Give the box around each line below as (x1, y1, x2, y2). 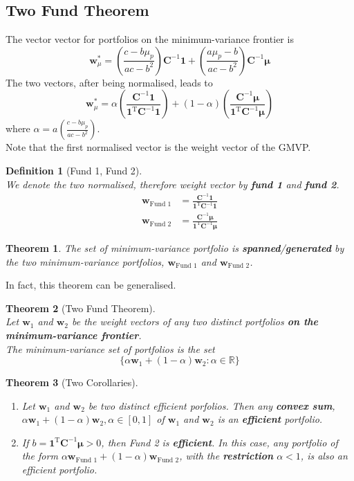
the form (21, 448, 58, 463)
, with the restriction (179, 448, 274, 463)
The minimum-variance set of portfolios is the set (6, 341, 215, 356)
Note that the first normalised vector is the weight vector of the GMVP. (6, 140, 311, 154)
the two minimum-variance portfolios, (6, 254, 165, 269)
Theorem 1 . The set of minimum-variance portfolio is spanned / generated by (6, 240, 344, 255)
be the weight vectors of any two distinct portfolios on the (72, 314, 319, 329)
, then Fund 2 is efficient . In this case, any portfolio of (101, 435, 338, 449)
